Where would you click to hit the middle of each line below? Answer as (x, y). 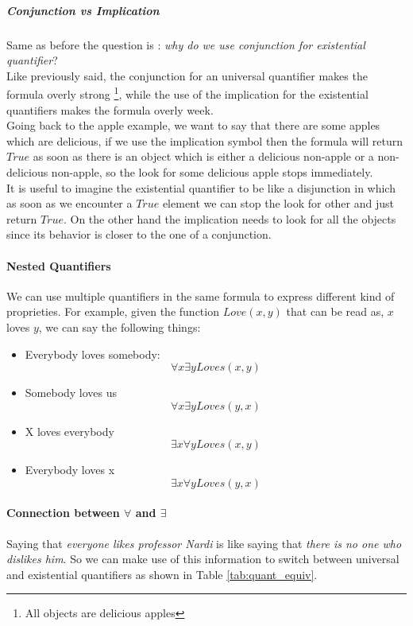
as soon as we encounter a (69, 203)
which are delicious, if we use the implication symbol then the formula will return (205, 140)
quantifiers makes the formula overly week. (110, 109)
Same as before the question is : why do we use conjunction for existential (186, 44)
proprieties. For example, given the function (113, 311)
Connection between (63, 513)
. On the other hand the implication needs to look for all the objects (230, 218)
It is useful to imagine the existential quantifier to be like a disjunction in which (201, 187)
